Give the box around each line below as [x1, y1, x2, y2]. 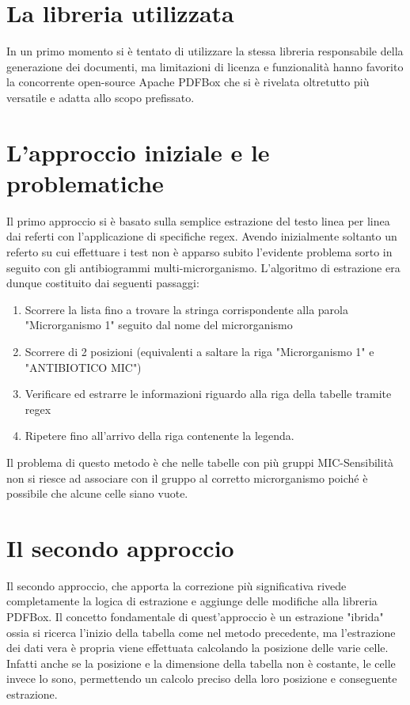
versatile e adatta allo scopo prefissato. [6, 89, 195, 105]
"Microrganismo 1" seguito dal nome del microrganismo [25, 316, 293, 333]
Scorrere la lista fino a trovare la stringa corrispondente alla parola [25, 301, 348, 317]
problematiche [6, 166, 164, 199]
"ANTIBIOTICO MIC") [25, 358, 142, 375]
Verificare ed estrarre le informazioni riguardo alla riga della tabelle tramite [25, 385, 392, 402]
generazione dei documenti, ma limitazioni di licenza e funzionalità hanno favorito [6, 58, 404, 74]
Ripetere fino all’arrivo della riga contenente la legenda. [25, 427, 294, 444]
